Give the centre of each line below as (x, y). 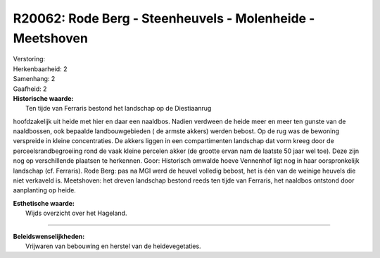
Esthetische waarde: (44, 203)
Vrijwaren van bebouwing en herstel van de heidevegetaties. (113, 246)
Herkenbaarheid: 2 (40, 69)
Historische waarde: (43, 98)
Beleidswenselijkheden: (49, 236)
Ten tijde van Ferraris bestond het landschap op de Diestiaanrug (119, 109)
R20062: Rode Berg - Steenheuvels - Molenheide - (164, 18)
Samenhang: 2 (34, 79)
